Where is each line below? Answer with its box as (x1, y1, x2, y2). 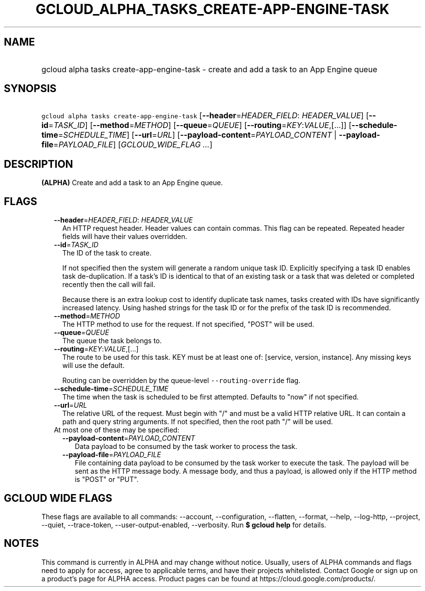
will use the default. (62, 361, 125, 370)
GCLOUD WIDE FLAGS (4, 492, 113, 504)
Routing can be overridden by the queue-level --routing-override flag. (62, 376, 301, 385)
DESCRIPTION (4, 158, 73, 170)
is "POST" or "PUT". (75, 475, 139, 484)
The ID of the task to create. (62, 249, 152, 257)
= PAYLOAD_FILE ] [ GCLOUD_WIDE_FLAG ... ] (53, 140, 212, 150)
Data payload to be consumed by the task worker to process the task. (75, 442, 297, 451)
